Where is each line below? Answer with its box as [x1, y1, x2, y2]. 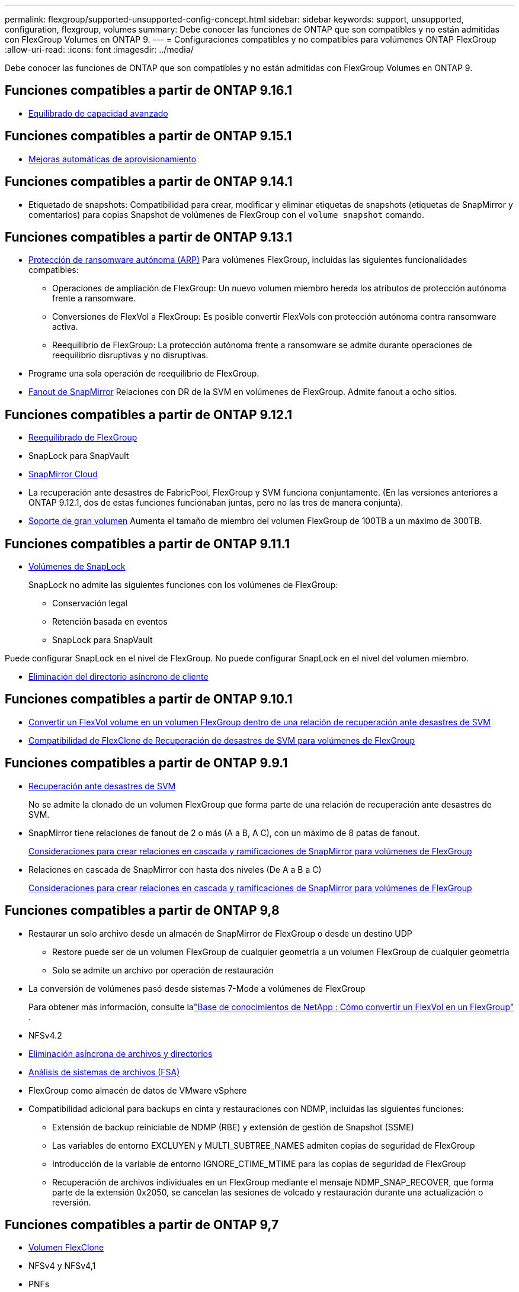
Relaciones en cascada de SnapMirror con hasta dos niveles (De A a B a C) [28, 864, 322, 875]
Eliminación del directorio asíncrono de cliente [28, 671, 209, 682]
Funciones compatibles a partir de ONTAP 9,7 [5, 1217, 279, 1233]
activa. [52, 322, 78, 332]
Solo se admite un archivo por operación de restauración [52, 965, 274, 975]
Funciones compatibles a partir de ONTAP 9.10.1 [5, 692, 293, 707]
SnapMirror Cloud [28, 469, 98, 480]
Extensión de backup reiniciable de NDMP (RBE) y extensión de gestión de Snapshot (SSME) [52, 1121, 414, 1132]
